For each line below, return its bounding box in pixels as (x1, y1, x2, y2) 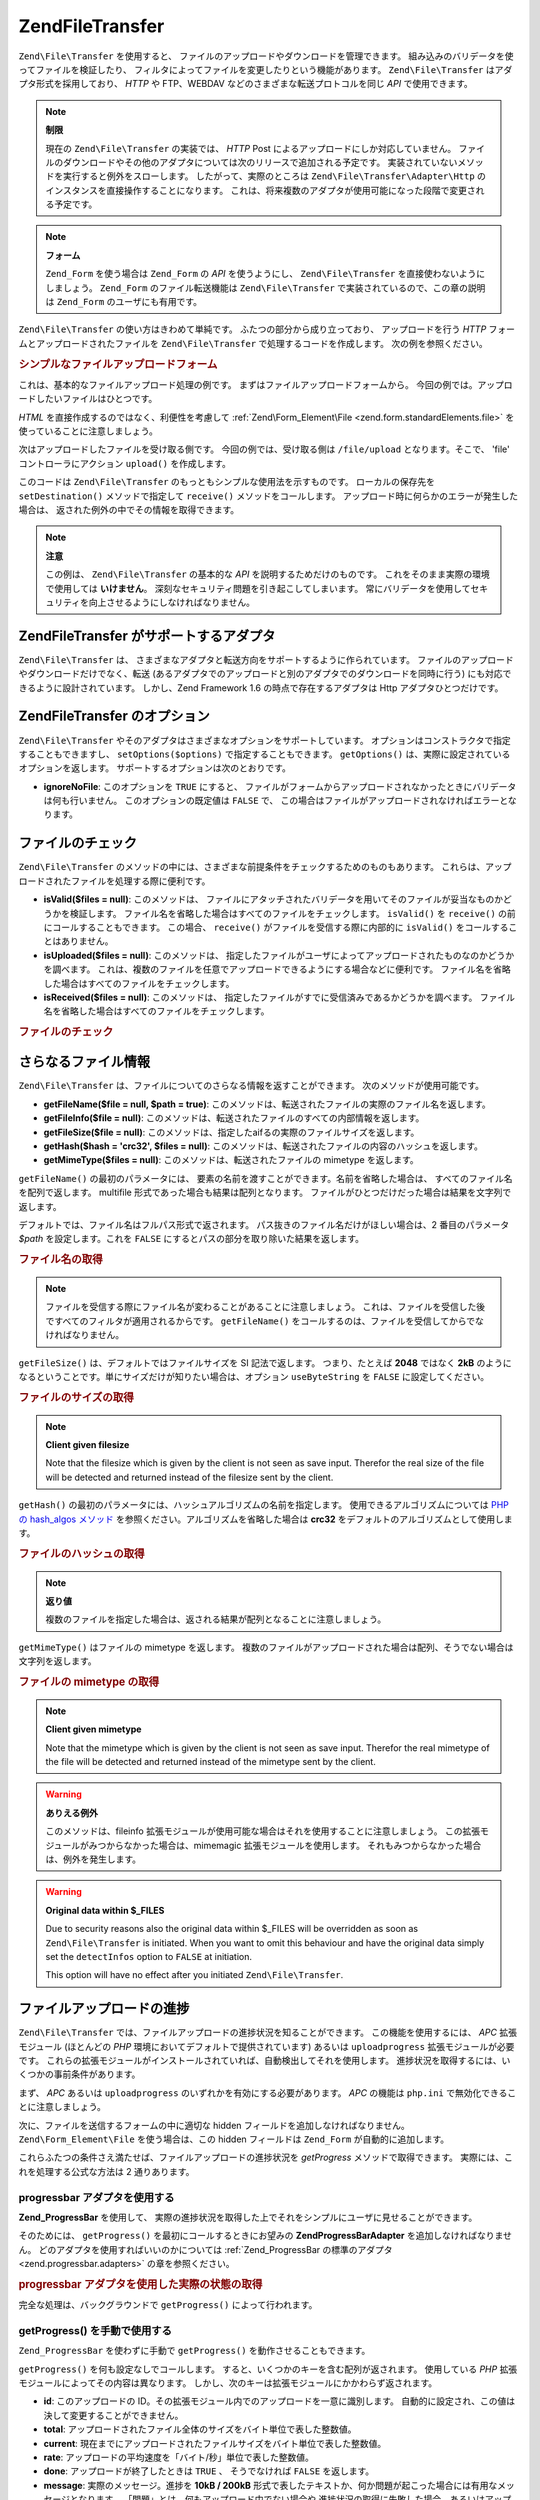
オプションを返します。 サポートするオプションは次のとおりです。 (18, 762, 292, 774)
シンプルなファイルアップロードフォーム (18, 357, 218, 371)
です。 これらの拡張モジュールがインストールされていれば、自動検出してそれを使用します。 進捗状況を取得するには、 (18, 2055, 502, 2066)
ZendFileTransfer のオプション (18, 708, 210, 725)
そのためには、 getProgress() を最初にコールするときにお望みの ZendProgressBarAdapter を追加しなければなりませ (18, 2230, 512, 2242)
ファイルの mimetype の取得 (18, 1675, 160, 1689)
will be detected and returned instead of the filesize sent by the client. (45, 1471, 334, 1483)
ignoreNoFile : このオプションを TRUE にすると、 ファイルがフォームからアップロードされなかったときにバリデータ (43, 780, 517, 792)
